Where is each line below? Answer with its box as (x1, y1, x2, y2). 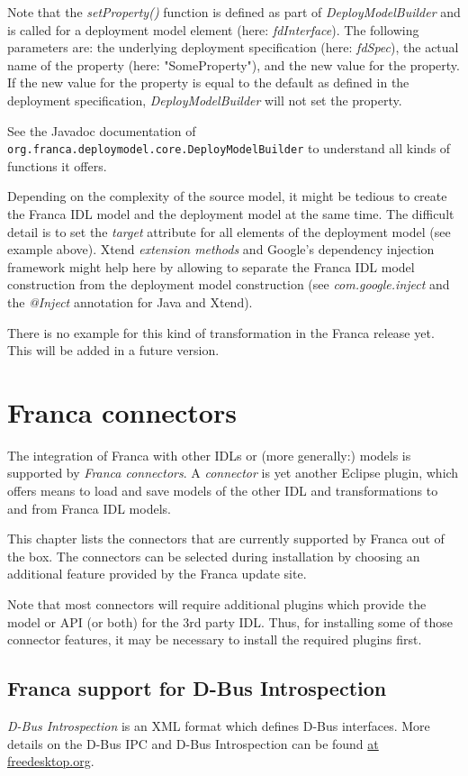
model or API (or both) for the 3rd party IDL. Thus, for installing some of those (7, 612, 454, 631)
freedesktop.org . (7, 752, 94, 771)
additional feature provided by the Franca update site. (7, 564, 307, 583)
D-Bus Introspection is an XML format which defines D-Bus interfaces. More (7, 717, 430, 735)
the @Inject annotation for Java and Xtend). (7, 292, 253, 311)
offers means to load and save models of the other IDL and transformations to (7, 481, 438, 500)
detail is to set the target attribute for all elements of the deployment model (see (7, 222, 451, 241)
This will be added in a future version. (7, 341, 220, 360)
